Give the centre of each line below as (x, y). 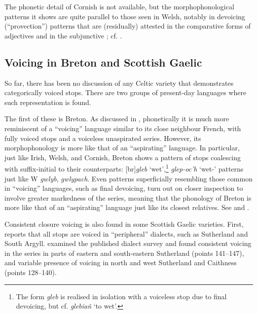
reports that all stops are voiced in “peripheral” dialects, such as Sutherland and (126, 233)
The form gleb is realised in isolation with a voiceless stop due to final (121, 296)
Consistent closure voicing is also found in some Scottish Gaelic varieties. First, (124, 224)
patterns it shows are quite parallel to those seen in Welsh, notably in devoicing (125, 16)
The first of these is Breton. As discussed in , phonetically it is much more (117, 119)
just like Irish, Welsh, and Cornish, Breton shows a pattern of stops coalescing (123, 157)
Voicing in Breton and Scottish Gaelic (103, 62)
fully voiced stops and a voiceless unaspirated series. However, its (103, 138)
